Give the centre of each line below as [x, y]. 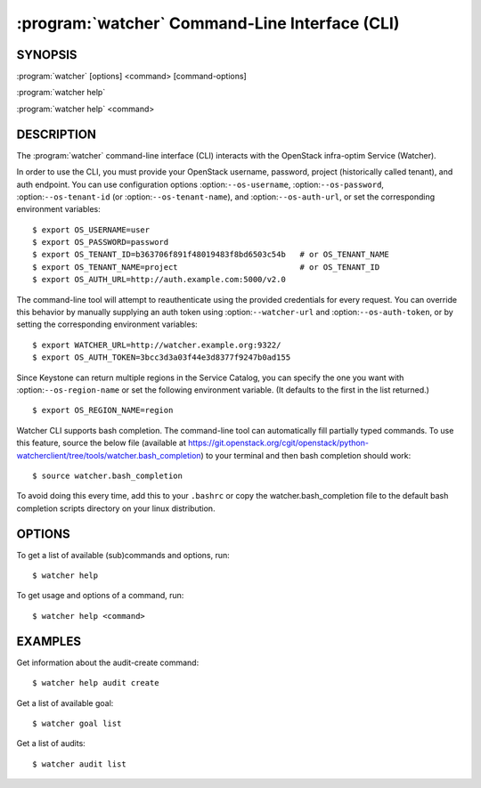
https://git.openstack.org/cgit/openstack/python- [278, 443]
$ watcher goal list [77, 723]
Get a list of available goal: [65, 703]
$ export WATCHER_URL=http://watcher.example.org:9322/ [157, 345]
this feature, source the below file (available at [101, 443]
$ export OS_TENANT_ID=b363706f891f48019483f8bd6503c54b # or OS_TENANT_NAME [211, 255]
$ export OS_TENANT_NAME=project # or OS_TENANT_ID [206, 267]
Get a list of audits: [51, 743]
